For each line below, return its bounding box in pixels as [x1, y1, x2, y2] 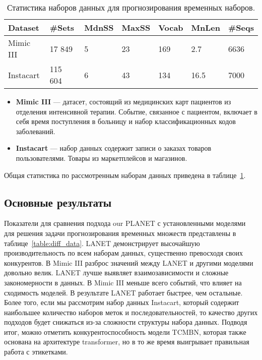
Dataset [8, 22, 40, 33]
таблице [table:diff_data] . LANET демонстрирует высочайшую [4, 237, 200, 248]
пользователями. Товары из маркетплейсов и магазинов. [16, 152, 187, 163]
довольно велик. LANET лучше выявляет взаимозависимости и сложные [4, 267, 229, 278]
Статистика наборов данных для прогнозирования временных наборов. [7, 2, 255, 13]
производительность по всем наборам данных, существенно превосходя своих [4, 248, 243, 258]
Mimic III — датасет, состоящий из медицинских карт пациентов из [16, 96, 231, 106]
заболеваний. [16, 126, 55, 136]
